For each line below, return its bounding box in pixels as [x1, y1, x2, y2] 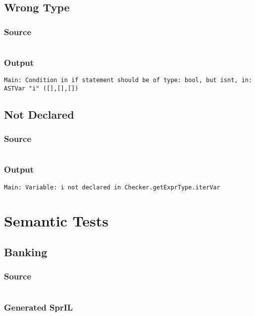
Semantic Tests [4, 210, 109, 230]
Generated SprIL [4, 301, 73, 313]
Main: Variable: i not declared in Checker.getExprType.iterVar [4, 183, 220, 191]
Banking [4, 244, 48, 260]
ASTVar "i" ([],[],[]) [4, 85, 79, 92]
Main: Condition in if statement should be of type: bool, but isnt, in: [4, 77, 253, 84]
